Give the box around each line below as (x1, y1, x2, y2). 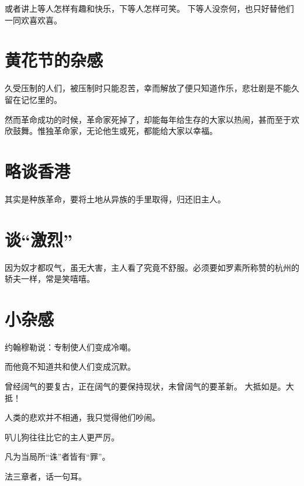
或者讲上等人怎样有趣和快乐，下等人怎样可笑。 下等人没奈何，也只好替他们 (5, 2, 294, 14)
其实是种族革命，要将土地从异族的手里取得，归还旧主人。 (5, 192, 226, 205)
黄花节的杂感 (5, 48, 103, 72)
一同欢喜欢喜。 (5, 13, 62, 26)
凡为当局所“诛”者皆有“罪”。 (5, 450, 110, 463)
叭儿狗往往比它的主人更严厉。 (5, 430, 119, 443)
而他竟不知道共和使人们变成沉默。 (5, 360, 136, 373)
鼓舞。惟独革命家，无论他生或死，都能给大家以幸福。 (12, 125, 217, 137)
